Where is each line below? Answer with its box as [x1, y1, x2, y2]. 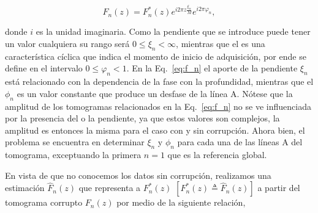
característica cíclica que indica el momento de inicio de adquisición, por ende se [5, 49, 306, 62]
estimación [5, 181, 45, 194]
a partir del [257, 181, 300, 194]
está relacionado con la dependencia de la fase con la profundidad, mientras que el [5, 75, 314, 88]
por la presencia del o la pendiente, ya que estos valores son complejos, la [5, 112, 280, 125]
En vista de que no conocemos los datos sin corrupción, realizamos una [5, 168, 271, 181]
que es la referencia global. [167, 148, 267, 161]
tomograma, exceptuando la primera [5, 148, 142, 161]
